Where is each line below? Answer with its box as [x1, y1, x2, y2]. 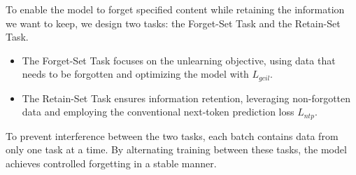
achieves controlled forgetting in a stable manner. [6, 156, 217, 171]
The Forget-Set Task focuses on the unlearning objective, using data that [22, 52, 336, 67]
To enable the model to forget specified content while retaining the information [6, 2, 345, 16]
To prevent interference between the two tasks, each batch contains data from [6, 128, 339, 143]
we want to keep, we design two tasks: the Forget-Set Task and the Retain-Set [6, 15, 341, 30]
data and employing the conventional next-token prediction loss [22, 104, 294, 119]
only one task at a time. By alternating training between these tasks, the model [6, 142, 347, 157]
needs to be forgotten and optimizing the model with [22, 66, 249, 81]
